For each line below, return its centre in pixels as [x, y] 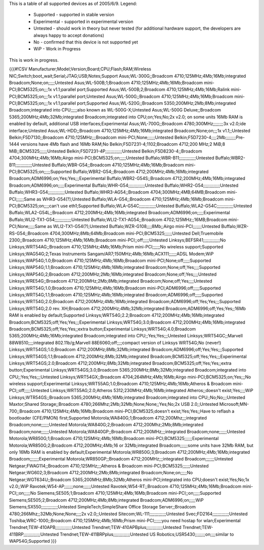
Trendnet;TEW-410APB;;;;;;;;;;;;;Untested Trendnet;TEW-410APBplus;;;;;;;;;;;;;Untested [95, 528]
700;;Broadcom [25, 411]
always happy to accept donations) [69, 35]
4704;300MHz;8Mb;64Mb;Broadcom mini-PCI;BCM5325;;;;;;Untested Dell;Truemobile [136, 233]
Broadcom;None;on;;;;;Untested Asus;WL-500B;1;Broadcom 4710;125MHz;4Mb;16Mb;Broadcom [106, 83]
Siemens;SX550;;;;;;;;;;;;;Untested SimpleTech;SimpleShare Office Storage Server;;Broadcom [102, 507]
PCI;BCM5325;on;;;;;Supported [40, 172]
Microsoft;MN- [234, 404]
